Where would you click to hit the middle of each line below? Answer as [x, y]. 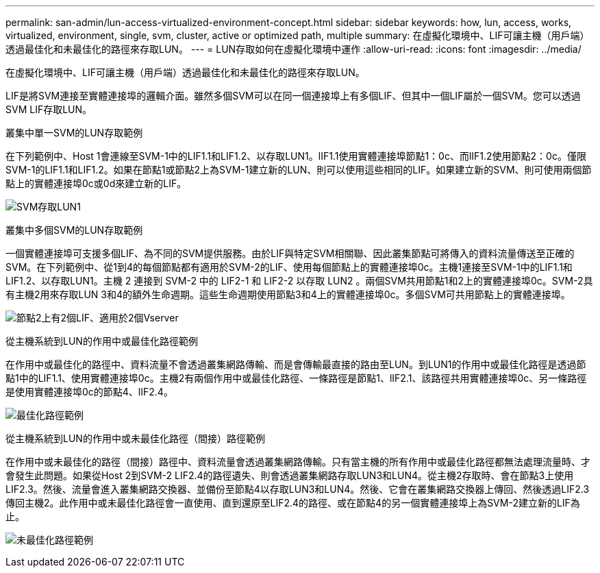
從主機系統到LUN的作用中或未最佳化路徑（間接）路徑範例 [135, 438]
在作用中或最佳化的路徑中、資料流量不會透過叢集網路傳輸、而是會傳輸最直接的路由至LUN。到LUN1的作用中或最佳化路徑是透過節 [296, 364]
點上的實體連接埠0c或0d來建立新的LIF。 [96, 183]
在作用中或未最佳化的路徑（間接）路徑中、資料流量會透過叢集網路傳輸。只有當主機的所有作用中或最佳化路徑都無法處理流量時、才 [298, 462]
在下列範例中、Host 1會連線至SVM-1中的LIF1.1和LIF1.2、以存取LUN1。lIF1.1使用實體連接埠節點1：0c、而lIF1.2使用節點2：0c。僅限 [296, 156]
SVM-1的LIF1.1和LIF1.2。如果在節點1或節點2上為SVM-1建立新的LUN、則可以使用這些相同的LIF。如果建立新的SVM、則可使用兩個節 [299, 170]
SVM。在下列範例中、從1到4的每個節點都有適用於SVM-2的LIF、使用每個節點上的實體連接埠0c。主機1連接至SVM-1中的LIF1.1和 [289, 267]
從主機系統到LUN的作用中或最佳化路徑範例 [102, 341]
